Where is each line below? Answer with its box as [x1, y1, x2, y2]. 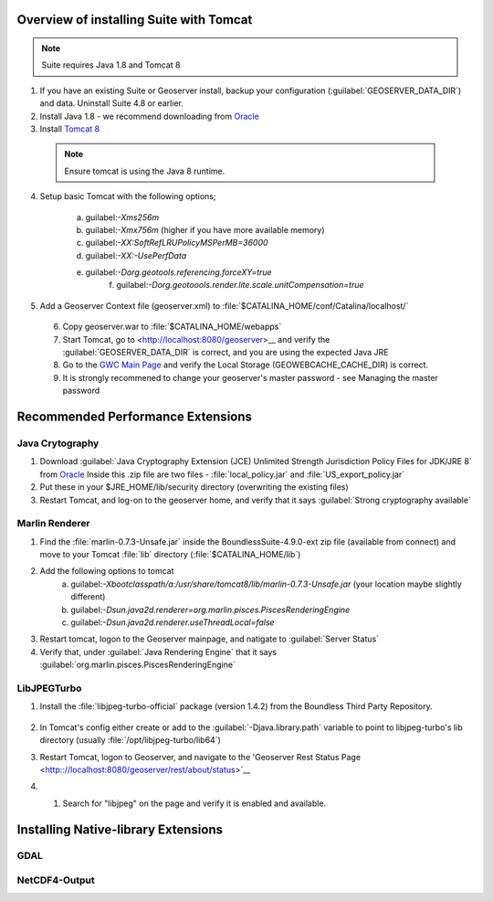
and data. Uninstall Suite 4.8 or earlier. [39, 98, 184, 109]
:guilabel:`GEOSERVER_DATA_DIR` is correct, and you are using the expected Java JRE [62, 347, 389, 358]
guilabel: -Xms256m [85, 211, 160, 223]
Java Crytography [16, 437, 100, 450]
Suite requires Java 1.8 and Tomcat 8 [41, 59, 181, 70]
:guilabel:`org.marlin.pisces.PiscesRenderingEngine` [39, 659, 236, 671]
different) [70, 591, 106, 602]
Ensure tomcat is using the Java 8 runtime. [64, 165, 226, 176]
